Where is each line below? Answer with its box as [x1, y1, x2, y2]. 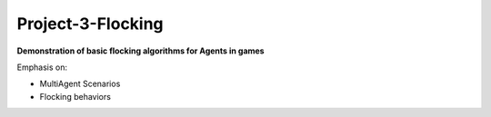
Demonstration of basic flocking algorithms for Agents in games [16, 45, 265, 56]
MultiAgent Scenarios [39, 78, 121, 90]
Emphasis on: [16, 62, 68, 73]
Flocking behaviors [39, 91, 111, 102]
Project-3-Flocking [16, 14, 164, 34]
